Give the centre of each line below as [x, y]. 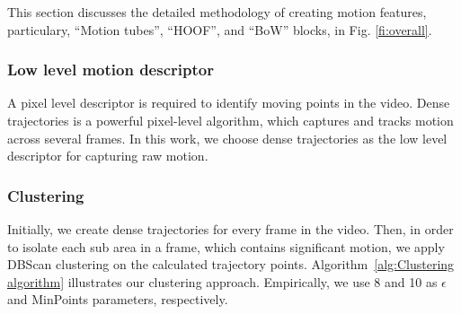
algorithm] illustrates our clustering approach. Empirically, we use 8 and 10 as [222, 281]
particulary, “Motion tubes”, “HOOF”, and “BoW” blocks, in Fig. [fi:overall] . [220, 29]
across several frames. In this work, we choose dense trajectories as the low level [227, 138]
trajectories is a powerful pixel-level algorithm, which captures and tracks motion [230, 120]
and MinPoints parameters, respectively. [118, 299]
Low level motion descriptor [111, 70]
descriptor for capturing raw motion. [108, 156]
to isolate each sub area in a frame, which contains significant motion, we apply [226, 246]
